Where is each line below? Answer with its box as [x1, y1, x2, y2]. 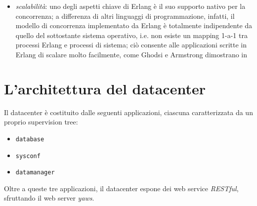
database [15, 135, 44, 143]
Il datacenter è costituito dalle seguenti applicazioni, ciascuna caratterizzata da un [4, 107, 253, 117]
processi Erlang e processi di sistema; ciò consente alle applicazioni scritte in [15, 40, 247, 50]
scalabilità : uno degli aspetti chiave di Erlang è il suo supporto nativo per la [15, 1, 246, 11]
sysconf [15, 152, 41, 160]
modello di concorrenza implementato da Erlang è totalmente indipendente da [15, 20, 253, 31]
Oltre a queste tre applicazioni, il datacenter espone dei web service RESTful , [4, 183, 239, 193]
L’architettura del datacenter [4, 78, 206, 98]
